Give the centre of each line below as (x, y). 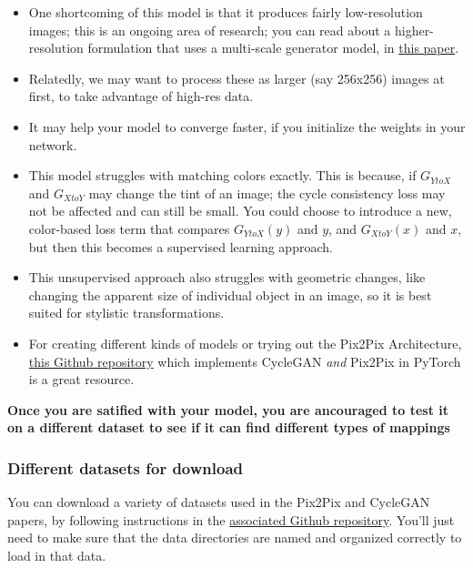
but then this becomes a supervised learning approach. (181, 246)
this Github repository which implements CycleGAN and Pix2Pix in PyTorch (245, 361)
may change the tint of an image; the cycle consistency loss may (267, 193)
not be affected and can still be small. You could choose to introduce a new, (240, 211)
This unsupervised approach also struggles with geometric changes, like (227, 277)
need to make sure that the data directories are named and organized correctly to (235, 538)
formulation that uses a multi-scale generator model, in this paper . (273, 48)
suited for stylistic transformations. (126, 313)
